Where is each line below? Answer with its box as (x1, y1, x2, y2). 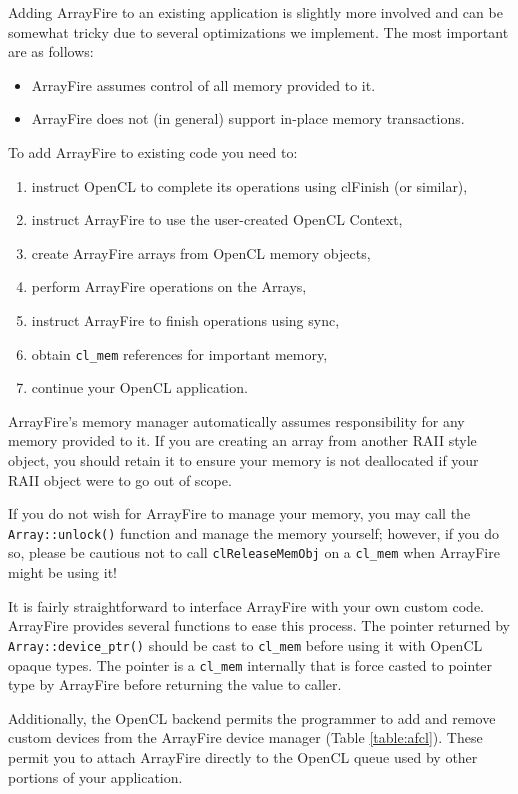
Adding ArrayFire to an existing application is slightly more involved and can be (8, 2, 503, 22)
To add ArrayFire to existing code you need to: (8, 141, 298, 162)
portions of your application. (8, 766, 183, 787)
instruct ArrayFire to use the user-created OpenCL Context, (31, 209, 403, 230)
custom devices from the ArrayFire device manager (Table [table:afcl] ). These (8, 727, 483, 748)
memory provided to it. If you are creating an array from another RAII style (8, 430, 477, 451)
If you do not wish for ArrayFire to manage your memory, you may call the (8, 503, 471, 524)
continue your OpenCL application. (31, 377, 248, 398)
